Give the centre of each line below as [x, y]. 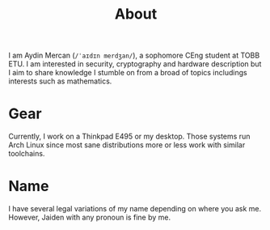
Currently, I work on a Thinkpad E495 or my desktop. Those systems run [129, 136]
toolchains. [27, 154]
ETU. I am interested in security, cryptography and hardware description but [135, 64]
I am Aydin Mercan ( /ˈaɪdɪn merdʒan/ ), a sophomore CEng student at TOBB [134, 55]
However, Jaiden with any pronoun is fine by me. [90, 217]
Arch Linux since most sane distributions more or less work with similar [127, 145]
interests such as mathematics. [60, 81]
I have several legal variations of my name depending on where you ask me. [135, 209]
